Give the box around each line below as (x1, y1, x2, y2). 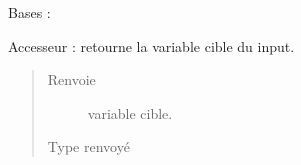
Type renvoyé (47, 136, 130, 157)
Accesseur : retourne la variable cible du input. (8, 35, 295, 56)
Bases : (8, 2, 51, 22)
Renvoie (47, 69, 96, 90)
